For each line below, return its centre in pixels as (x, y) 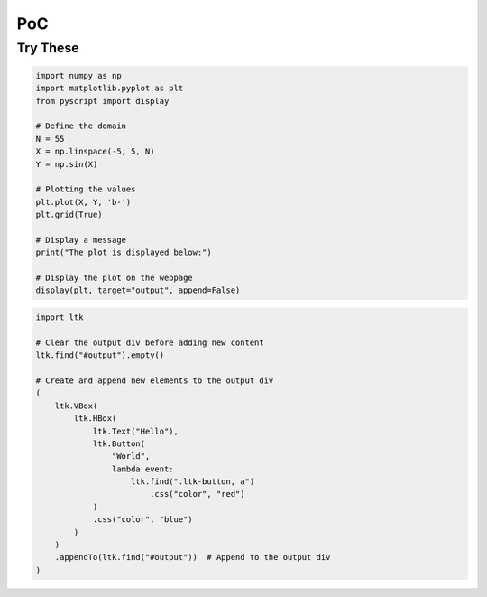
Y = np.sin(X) (67, 164)
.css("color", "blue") (142, 520)
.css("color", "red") (197, 494)
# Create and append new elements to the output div (155, 380)
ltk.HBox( (95, 419)
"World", (131, 457)
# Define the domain (81, 126)
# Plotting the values (86, 189)
